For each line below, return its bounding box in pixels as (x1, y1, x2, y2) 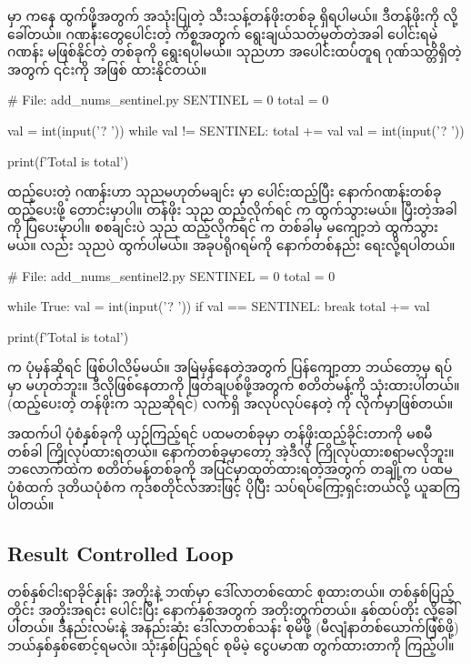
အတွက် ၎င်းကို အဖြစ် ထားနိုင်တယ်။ (7, 59, 207, 78)
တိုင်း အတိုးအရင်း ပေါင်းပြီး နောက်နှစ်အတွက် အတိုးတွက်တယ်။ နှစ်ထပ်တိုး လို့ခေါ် (7, 599, 458, 619)
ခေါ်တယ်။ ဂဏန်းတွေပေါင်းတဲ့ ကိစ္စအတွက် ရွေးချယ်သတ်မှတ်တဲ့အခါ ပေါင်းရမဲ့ (7, 24, 438, 43)
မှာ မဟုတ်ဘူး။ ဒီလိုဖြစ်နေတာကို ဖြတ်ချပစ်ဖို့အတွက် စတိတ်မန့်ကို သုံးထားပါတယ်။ (7, 375, 460, 394)
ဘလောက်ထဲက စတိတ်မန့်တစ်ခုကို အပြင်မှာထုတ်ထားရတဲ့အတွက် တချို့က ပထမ (7, 459, 453, 478)
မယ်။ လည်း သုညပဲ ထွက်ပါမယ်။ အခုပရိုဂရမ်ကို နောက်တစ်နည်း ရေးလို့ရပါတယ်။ (7, 235, 456, 254)
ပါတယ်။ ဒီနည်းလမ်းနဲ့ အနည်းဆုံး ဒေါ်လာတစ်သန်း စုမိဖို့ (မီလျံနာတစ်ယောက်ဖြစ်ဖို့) (7, 618, 459, 637)
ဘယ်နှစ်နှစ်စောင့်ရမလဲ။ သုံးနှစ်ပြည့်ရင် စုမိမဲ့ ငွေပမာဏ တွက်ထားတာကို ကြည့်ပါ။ (7, 636, 455, 655)
